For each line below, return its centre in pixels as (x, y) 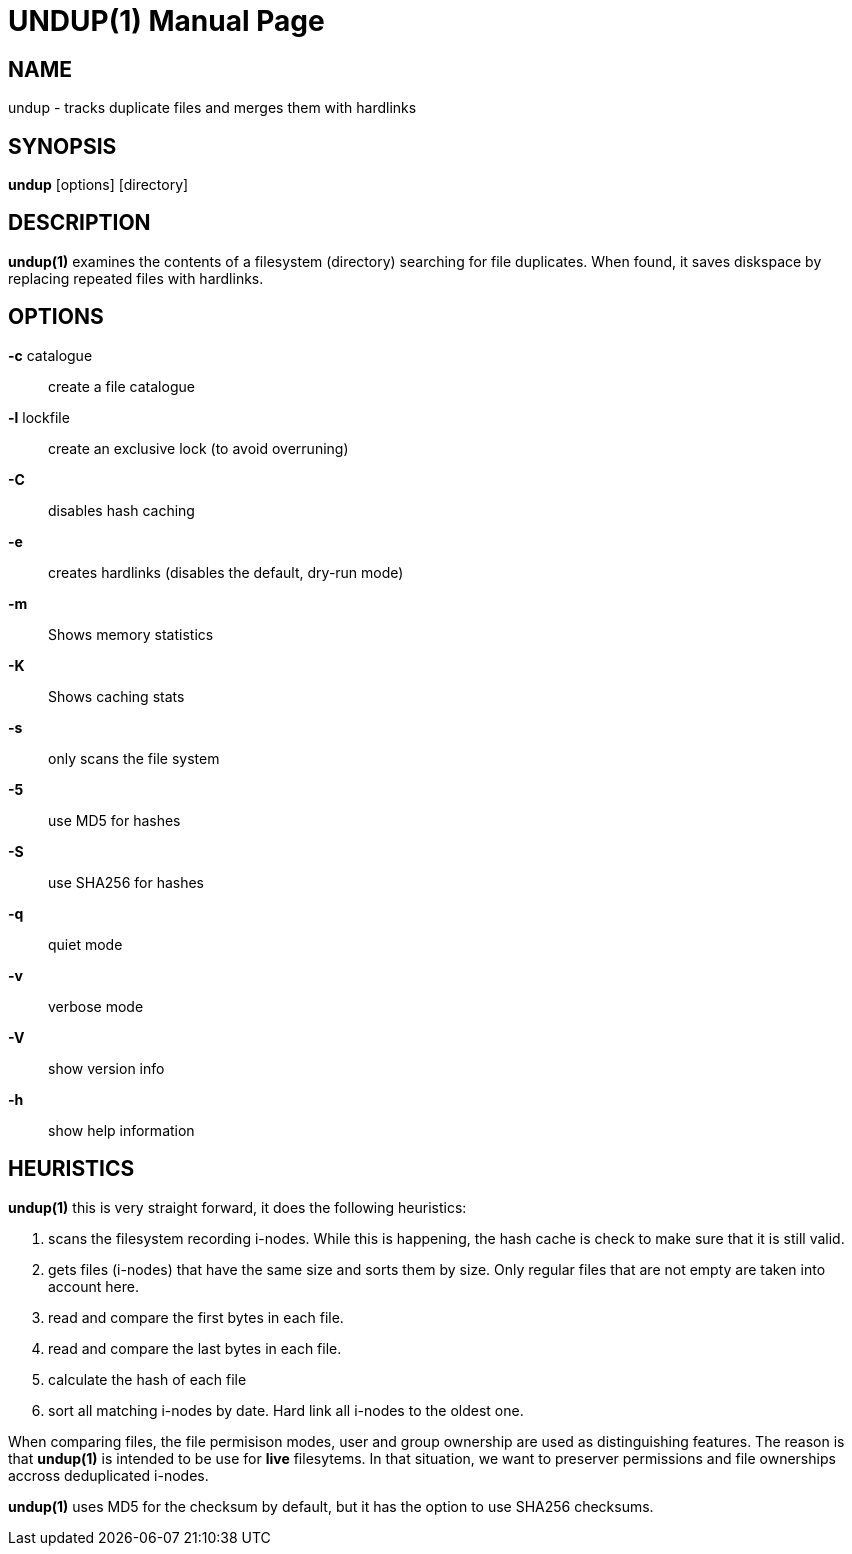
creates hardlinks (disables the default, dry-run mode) (226, 572)
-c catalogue (50, 355)
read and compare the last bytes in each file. (195, 1348)
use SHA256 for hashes (126, 882)
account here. (93, 1286)
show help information (121, 1130)
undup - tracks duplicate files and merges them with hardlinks (212, 108)
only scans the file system (134, 758)
